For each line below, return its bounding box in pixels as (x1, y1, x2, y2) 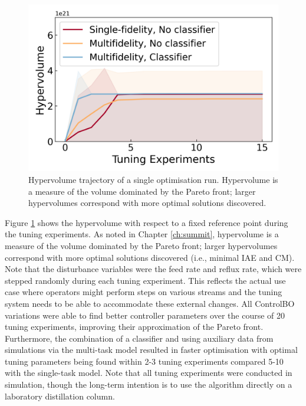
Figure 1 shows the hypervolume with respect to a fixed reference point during (5, 216, 288, 228)
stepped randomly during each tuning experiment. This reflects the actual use (5, 274, 286, 286)
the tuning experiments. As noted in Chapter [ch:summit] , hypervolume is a (5, 228, 279, 240)
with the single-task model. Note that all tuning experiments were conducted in (5, 366, 292, 379)
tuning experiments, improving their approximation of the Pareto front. (5, 320, 264, 333)
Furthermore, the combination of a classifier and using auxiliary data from (5, 332, 274, 344)
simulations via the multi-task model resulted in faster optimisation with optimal (5, 343, 298, 356)
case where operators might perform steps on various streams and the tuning (5, 286, 282, 298)
